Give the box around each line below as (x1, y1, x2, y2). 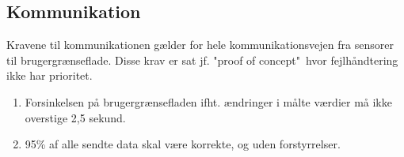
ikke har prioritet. (6, 67, 93, 84)
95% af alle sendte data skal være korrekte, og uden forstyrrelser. (25, 136, 341, 152)
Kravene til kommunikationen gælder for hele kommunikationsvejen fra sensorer (6, 36, 394, 53)
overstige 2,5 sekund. (25, 109, 126, 125)
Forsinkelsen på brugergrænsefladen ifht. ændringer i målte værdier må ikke (25, 93, 392, 110)
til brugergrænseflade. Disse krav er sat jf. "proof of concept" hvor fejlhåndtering (6, 51, 398, 68)
